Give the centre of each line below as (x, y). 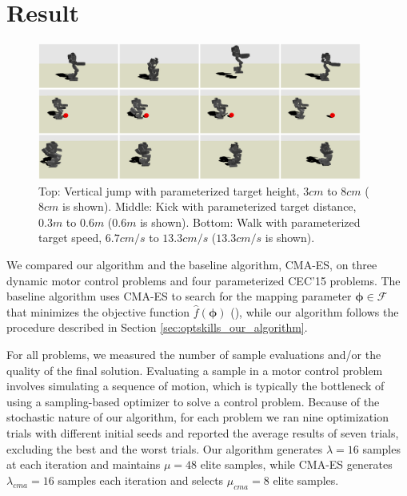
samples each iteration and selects (141, 480)
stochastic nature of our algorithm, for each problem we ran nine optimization (198, 417)
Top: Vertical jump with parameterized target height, (169, 190)
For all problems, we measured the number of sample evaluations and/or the (194, 354)
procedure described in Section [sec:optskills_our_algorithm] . (157, 327)
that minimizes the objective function (98, 311)
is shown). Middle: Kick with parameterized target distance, (209, 206)
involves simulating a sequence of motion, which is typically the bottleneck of (196, 386)
